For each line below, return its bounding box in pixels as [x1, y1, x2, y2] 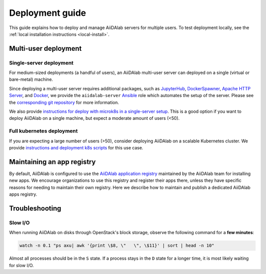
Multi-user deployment [9, 44, 82, 53]
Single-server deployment [9, 59, 74, 66]
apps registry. [9, 191, 37, 197]
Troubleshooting [9, 204, 62, 212]
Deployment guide [9, 7, 86, 18]
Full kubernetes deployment [9, 128, 78, 135]
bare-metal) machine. [9, 76, 53, 82]
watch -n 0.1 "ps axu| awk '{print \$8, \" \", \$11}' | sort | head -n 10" [19, 243, 214, 248]
